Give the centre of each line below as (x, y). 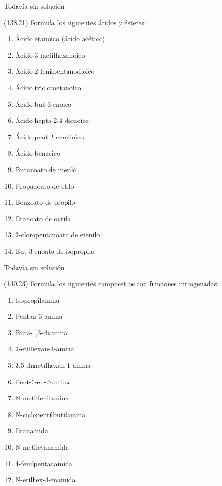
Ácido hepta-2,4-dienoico (52, 120)
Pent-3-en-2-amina (43, 381)
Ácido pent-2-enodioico (50, 136)
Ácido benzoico (38, 153)
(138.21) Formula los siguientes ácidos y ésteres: (75, 22)
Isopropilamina (37, 300)
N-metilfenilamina (42, 398)
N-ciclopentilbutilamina (50, 414)
